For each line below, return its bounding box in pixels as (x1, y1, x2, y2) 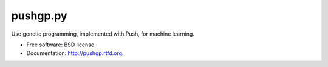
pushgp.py (11, 9, 67, 22)
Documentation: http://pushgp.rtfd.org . (26, 49, 124, 57)
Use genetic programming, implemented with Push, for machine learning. (11, 30, 194, 37)
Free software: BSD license (26, 41, 94, 48)
